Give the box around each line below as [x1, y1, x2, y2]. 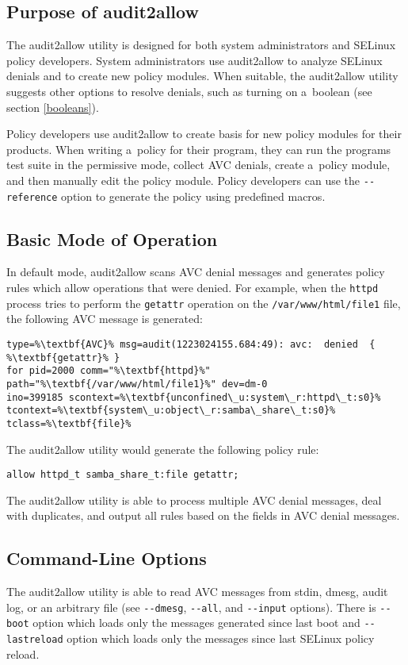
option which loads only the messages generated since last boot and [32, 614, 360, 631]
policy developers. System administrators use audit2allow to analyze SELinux [6, 52, 383, 68]
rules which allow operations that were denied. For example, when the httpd [6, 279, 379, 296]
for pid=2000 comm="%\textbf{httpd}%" [6, 365, 211, 377]
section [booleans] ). [6, 98, 99, 115]
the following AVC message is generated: [6, 310, 203, 327]
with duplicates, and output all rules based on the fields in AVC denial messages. [6, 507, 400, 524]
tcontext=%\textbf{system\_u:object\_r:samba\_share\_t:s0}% [6, 405, 336, 417]
